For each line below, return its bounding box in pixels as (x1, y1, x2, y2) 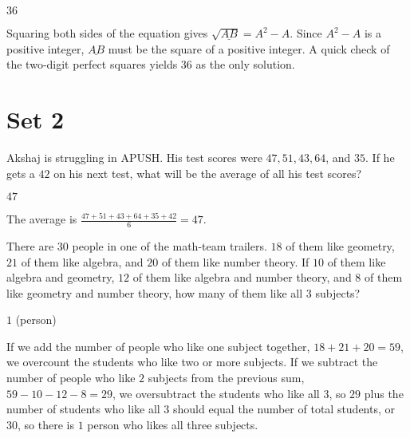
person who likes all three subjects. (87, 416, 258, 432)
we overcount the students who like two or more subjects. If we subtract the (6, 353, 378, 370)
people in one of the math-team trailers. (72, 237, 267, 254)
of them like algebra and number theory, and (132, 269, 352, 286)
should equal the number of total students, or (173, 401, 396, 417)
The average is (6, 211, 77, 227)
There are (6, 237, 54, 254)
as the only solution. (195, 56, 295, 73)
